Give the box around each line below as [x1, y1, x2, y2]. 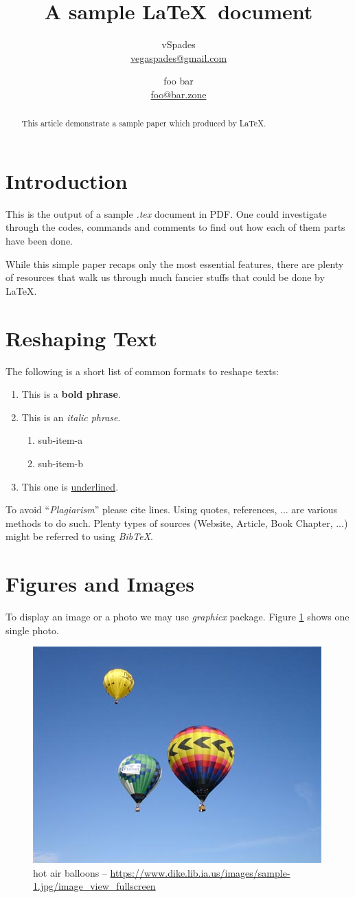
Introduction [5, 166, 128, 194]
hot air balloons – [33, 865, 107, 879]
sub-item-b [38, 456, 84, 470]
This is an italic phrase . [21, 409, 121, 424]
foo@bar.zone [150, 87, 207, 101]
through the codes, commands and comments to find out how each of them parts [5, 220, 345, 234]
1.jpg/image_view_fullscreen [33, 879, 156, 893]
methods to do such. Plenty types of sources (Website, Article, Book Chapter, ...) [5, 515, 348, 530]
